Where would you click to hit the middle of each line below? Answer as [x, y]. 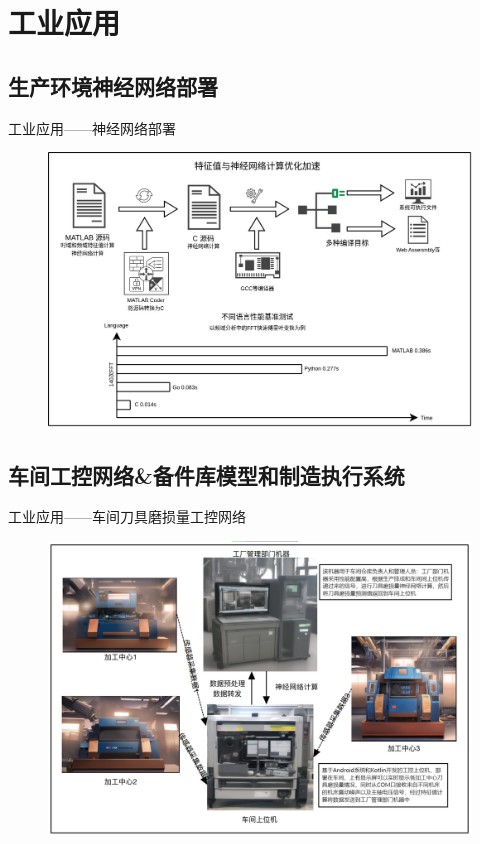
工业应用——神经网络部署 [92, 127]
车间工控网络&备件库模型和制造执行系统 [206, 474]
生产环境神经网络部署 [113, 85]
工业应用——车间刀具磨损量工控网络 [127, 516]
